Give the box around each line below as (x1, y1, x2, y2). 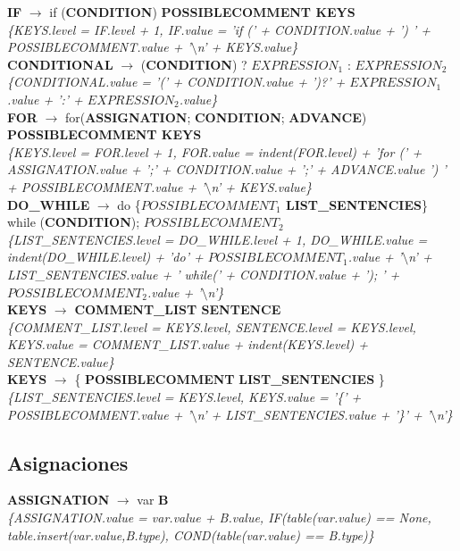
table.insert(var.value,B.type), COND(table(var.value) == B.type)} (7, 525, 374, 544)
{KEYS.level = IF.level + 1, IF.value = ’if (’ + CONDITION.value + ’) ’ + (7, 20, 431, 38)
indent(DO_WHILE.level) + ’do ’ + (7, 247, 204, 266)
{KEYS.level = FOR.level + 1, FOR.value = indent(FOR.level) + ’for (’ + (7, 142, 422, 161)
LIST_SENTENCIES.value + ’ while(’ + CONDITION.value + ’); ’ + (7, 264, 400, 283)
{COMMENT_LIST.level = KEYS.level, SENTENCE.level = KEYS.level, (7, 317, 416, 336)
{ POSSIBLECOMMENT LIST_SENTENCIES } (74, 370, 385, 388)
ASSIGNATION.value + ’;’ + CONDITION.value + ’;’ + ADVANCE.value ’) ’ (7, 160, 447, 179)
